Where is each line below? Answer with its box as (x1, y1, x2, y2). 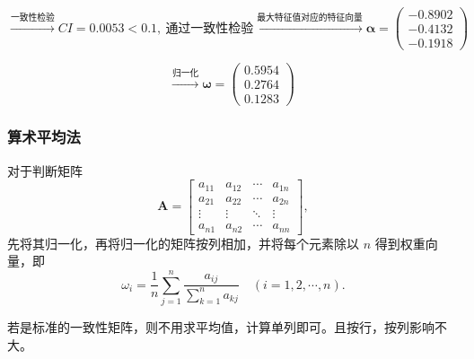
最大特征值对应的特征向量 (257, 13, 363, 22)
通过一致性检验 (165, 22, 254, 35)
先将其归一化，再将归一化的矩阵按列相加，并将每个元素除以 (7, 233, 359, 252)
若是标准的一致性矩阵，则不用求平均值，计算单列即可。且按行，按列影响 (7, 317, 434, 336)
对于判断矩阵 (7, 161, 83, 179)
